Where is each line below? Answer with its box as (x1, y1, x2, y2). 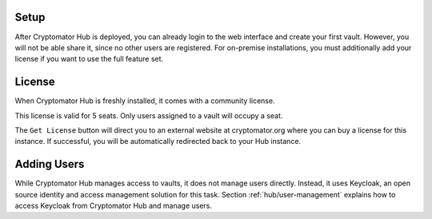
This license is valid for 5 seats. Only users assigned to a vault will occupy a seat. (14, 110, 283, 120)
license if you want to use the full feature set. (14, 54, 164, 64)
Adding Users (14, 157, 85, 171)
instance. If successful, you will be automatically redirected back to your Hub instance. (14, 137, 302, 146)
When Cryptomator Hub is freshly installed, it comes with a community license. (14, 96, 275, 106)
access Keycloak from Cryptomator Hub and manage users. (14, 201, 212, 211)
